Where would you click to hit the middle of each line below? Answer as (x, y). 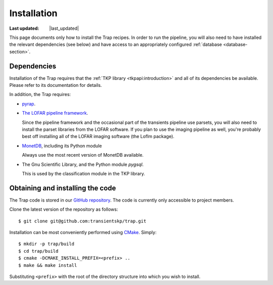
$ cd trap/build (38, 251)
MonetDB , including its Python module (62, 146)
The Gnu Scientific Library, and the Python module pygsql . (83, 164)
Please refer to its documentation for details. (56, 85)
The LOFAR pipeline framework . (55, 113)
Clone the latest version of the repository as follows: (64, 209)
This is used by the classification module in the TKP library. (83, 173)
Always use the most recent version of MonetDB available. (83, 155)
